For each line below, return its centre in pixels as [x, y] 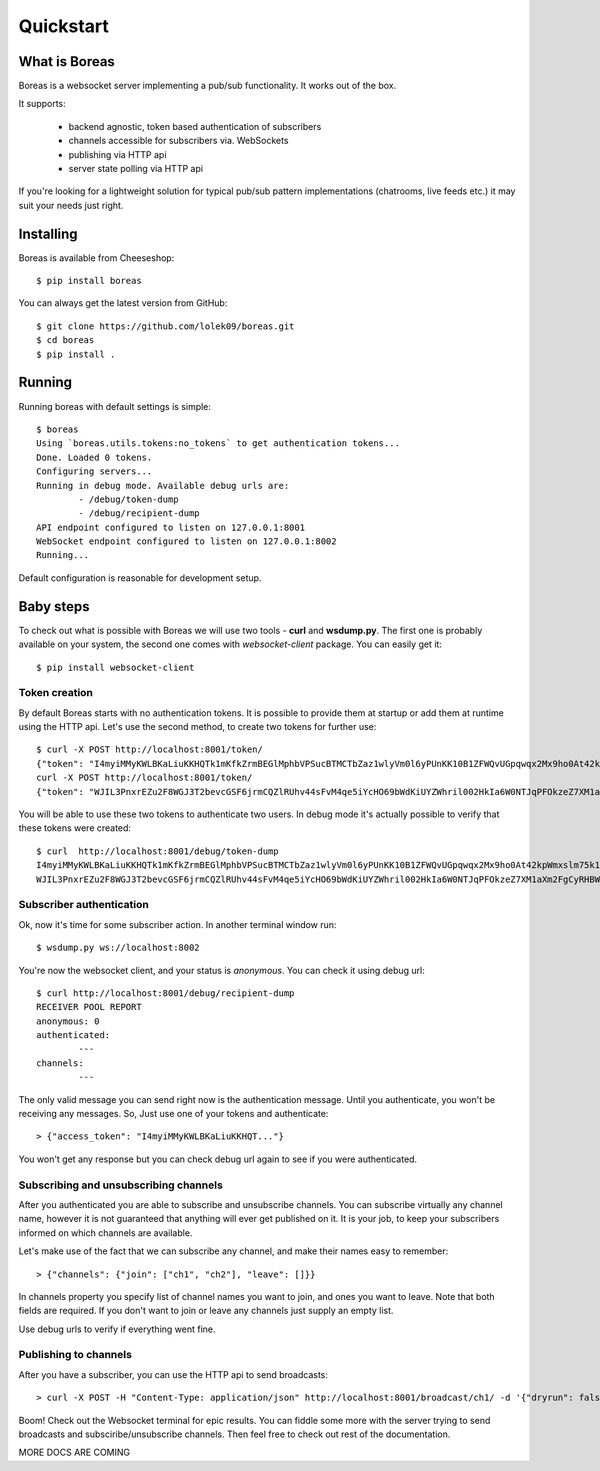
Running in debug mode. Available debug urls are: [163, 485]
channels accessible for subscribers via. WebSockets [178, 141]
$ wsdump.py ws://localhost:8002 [118, 948]
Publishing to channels [75, 1355]
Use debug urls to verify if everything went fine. [117, 1329]
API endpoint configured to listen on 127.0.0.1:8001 [170, 527]
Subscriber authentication [83, 905]
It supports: [42, 104]
